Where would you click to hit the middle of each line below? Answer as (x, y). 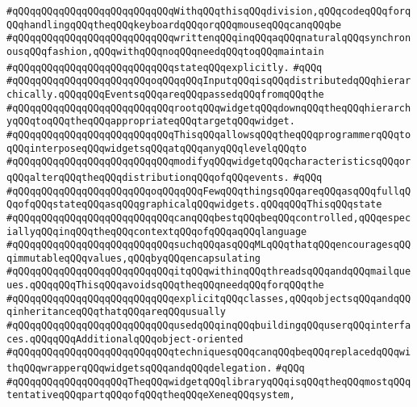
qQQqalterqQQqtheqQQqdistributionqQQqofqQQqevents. (148, 177)
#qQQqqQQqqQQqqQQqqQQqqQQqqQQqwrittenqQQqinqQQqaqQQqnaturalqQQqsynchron (209, 38)
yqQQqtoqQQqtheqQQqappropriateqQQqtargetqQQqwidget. (151, 122)
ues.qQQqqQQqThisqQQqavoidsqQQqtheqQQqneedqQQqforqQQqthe (165, 285)
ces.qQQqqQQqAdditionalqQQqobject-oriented (125, 339)
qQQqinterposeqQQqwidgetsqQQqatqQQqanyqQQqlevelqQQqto (157, 148)
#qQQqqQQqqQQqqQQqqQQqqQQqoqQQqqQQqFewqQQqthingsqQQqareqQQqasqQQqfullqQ (209, 191)
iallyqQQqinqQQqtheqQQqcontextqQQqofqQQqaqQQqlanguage (157, 231)
